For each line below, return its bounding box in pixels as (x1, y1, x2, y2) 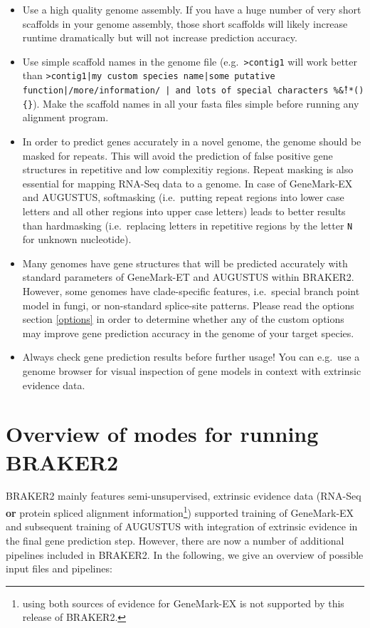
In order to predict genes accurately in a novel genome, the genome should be (22, 134, 361, 148)
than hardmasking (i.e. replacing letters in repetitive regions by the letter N (22, 217, 353, 232)
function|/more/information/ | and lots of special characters (22, 86, 329, 96)
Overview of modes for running (6, 419, 319, 448)
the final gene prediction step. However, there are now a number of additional (6, 532, 344, 547)
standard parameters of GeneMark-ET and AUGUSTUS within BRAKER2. (22, 269, 354, 284)
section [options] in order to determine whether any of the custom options (22, 312, 344, 326)
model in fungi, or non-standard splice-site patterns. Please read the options (22, 297, 354, 312)
